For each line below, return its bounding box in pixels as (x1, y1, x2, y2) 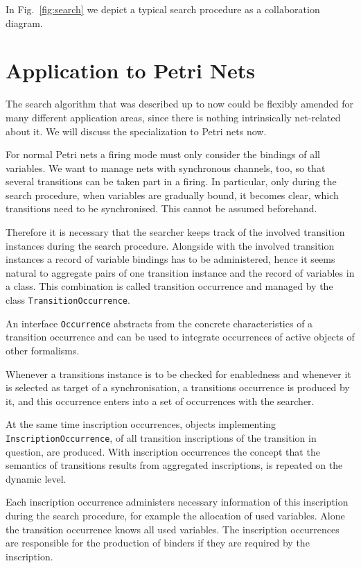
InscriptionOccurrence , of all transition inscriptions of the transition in (6, 430, 317, 445)
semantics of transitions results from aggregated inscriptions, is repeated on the (6, 458, 343, 472)
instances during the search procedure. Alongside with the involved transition (6, 238, 335, 252)
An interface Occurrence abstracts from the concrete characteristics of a (6, 316, 313, 330)
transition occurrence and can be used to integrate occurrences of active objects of (6, 329, 355, 344)
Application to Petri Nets (6, 56, 255, 85)
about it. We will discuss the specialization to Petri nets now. (6, 123, 267, 138)
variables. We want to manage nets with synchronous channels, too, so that (6, 160, 326, 175)
